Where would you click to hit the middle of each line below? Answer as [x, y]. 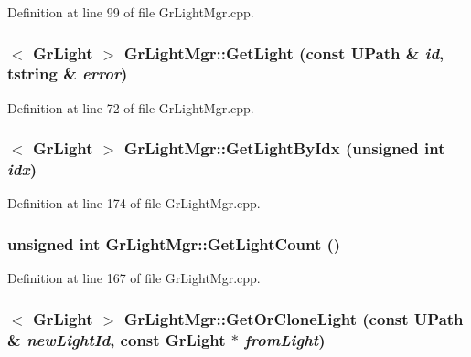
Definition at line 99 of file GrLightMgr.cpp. [131, 12]
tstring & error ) [68, 73]
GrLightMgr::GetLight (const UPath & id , [284, 52]
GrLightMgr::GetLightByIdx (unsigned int [284, 148]
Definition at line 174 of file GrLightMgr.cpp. [134, 203]
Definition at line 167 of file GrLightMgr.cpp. [134, 278]
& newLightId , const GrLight [117, 339]
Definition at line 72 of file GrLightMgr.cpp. [131, 107]
